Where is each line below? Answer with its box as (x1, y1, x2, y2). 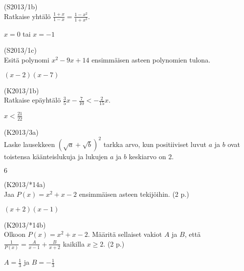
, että (184, 229, 201, 239)
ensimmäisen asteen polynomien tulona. (91, 54, 211, 64)
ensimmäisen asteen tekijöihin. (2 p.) (79, 189, 189, 199)
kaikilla (63, 238, 85, 249)
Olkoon (4, 229, 25, 239)
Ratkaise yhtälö (4, 11, 51, 21)
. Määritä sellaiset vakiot (88, 229, 162, 239)
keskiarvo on (129, 151, 166, 161)
